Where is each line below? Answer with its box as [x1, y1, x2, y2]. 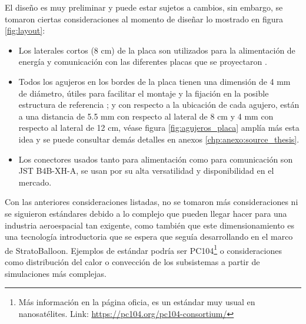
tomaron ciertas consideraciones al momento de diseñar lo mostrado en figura [5, 12, 284, 25]
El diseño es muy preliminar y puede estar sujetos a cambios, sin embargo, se [5, 1, 283, 13]
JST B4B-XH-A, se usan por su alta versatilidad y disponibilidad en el [18, 164, 274, 177]
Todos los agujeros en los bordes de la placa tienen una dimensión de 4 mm [18, 75, 291, 87]
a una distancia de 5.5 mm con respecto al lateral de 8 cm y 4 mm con [18, 110, 274, 122]
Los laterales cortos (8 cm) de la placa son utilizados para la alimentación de [18, 44, 295, 56]
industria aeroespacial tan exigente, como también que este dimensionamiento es [5, 219, 294, 231]
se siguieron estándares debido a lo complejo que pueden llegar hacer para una [5, 207, 287, 219]
